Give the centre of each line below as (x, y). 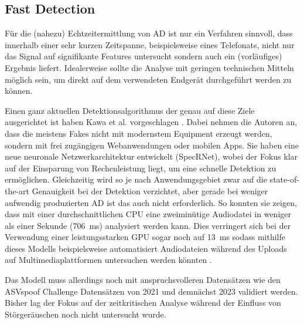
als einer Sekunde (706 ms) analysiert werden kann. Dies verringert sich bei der (148, 225)
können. (19, 91)
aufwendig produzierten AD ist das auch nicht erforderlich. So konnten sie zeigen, (151, 202)
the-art (17, 190)
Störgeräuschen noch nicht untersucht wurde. (86, 314)
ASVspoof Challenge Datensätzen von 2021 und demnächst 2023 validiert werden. (151, 291)
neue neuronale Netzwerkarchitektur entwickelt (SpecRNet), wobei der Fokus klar (151, 156)
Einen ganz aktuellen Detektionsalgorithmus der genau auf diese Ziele (130, 110)
